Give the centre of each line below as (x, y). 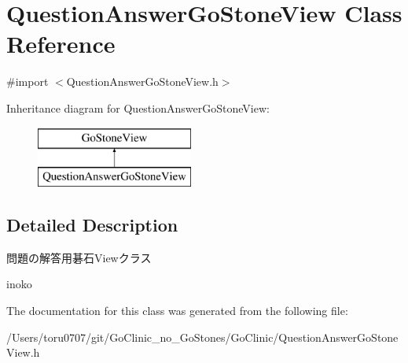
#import (28, 81)
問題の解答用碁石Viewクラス (79, 257)
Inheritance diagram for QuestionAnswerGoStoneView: (138, 107)
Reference (61, 44)
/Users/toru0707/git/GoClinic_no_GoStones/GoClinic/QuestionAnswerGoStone (202, 337)
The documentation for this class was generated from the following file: (177, 311)
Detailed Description (92, 225)
